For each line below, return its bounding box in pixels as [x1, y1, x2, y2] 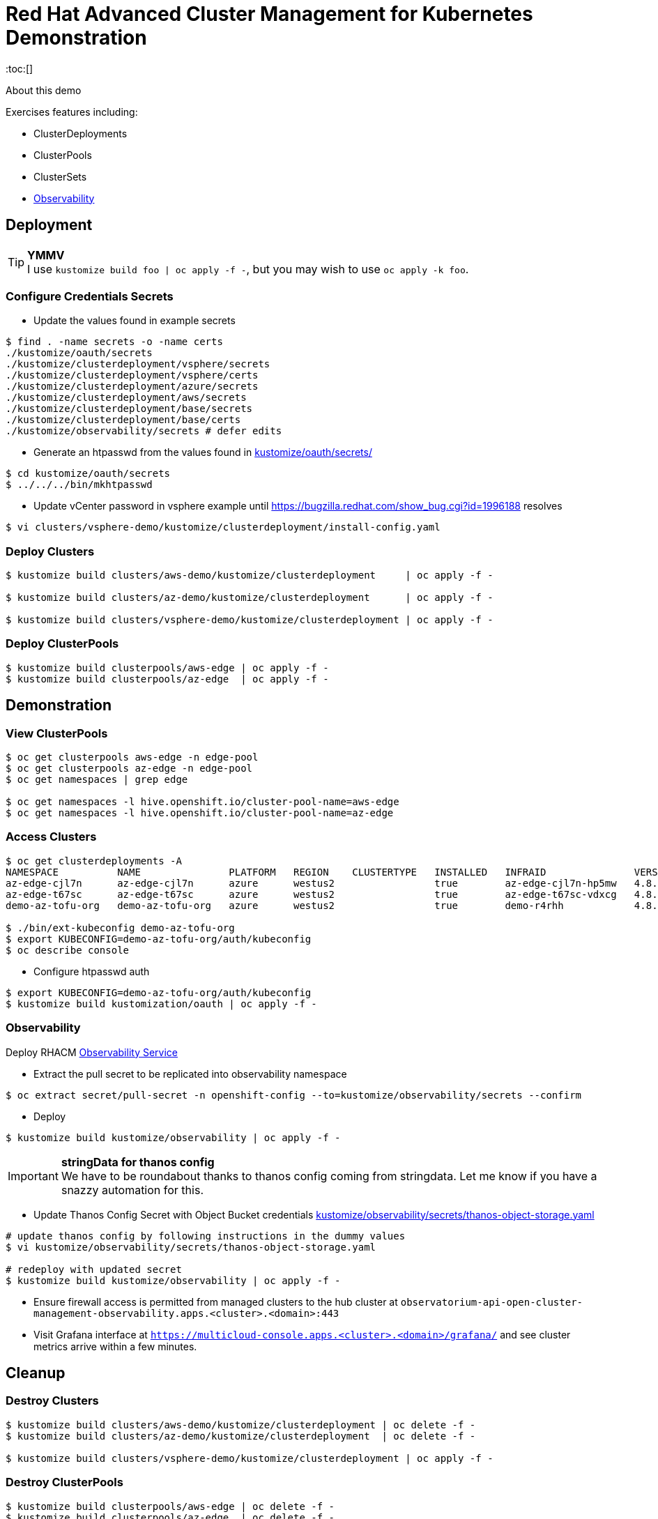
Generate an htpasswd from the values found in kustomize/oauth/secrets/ [33, 446, 372, 459]
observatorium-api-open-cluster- [400, 1296, 583, 1308]
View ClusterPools [6, 726, 108, 740]
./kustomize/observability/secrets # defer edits [6, 425, 282, 437]
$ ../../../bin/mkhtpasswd [6, 479, 153, 491]
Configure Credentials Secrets [6, 289, 174, 303]
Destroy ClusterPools [6, 1475, 123, 1490]
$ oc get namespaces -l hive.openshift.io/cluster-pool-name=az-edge [6, 807, 394, 819]
